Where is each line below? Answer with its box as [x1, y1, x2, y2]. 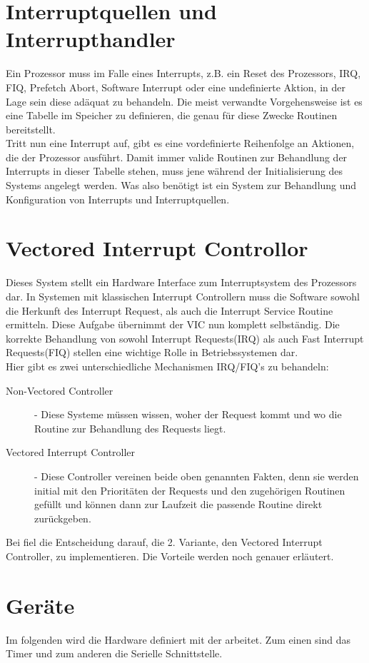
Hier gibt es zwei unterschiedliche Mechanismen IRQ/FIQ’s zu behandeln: [6, 358, 329, 373]
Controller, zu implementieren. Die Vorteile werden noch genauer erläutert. [6, 548, 334, 563]
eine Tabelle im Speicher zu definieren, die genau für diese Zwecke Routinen [6, 108, 338, 123]
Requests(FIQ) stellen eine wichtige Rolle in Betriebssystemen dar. [6, 345, 298, 360]
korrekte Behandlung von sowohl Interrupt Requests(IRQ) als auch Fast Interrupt [6, 330, 364, 345]
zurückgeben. [34, 510, 91, 525]
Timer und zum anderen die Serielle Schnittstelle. [6, 646, 223, 661]
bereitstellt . [6, 121, 56, 136]
